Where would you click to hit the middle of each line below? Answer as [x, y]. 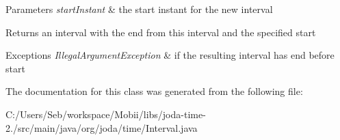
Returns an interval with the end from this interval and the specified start [161, 32]
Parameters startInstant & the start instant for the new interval [139, 9]
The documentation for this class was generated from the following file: [154, 91]
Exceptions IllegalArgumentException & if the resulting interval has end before [170, 55]
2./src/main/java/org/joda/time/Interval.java [102, 127]
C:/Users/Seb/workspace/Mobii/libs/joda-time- [106, 114]
